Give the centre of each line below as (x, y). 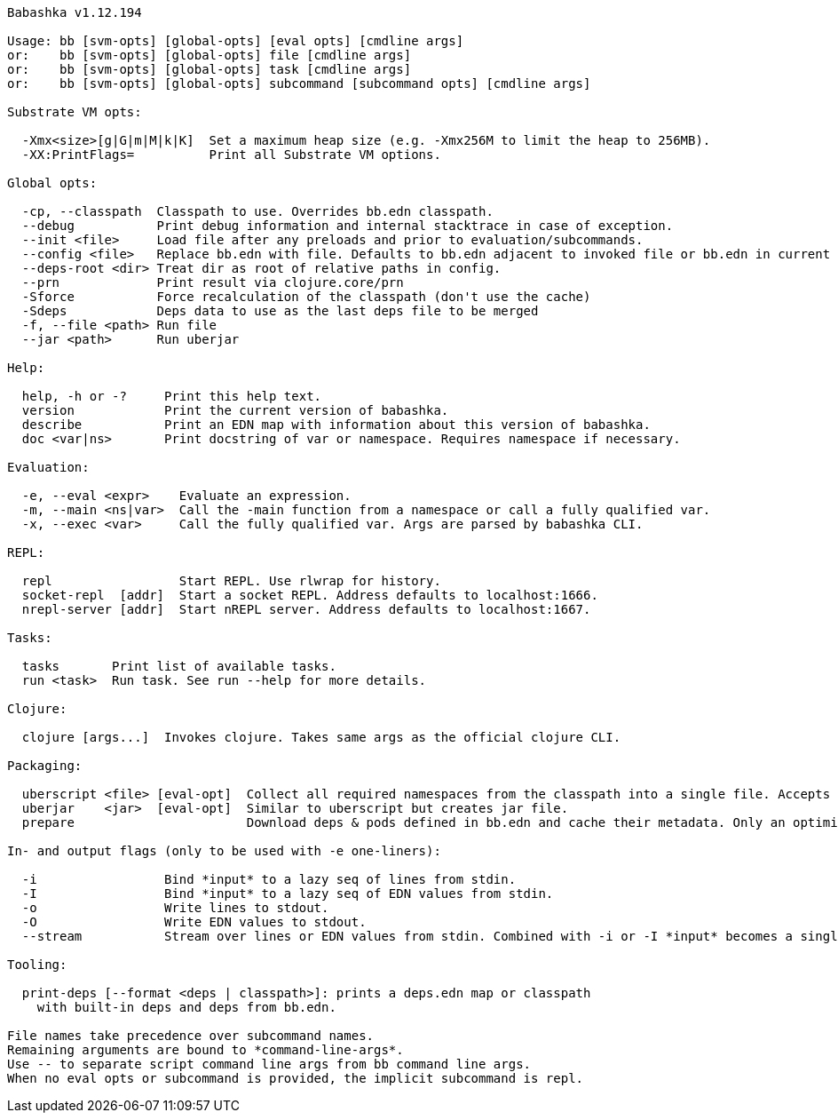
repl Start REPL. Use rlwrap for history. (231, 581)
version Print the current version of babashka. (235, 410)
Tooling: (37, 965)
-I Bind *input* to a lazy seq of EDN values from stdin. (288, 894)
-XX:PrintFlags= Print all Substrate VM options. (231, 155)
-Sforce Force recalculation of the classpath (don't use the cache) (306, 297)
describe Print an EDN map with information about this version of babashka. (336, 425)
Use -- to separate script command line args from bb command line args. (269, 1064)
